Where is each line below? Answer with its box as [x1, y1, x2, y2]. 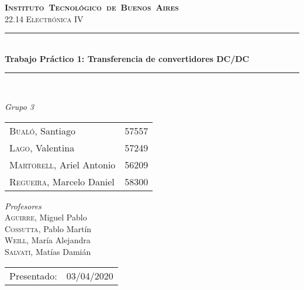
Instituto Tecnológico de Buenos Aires [5, 1, 179, 13]
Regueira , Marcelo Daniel [9, 174, 115, 188]
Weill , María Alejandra [5, 234, 91, 246]
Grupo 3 [5, 100, 34, 112]
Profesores [5, 199, 42, 212]
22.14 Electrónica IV [5, 12, 84, 25]
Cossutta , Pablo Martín [5, 222, 92, 234]
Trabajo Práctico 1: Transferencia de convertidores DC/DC [5, 52, 250, 64]
